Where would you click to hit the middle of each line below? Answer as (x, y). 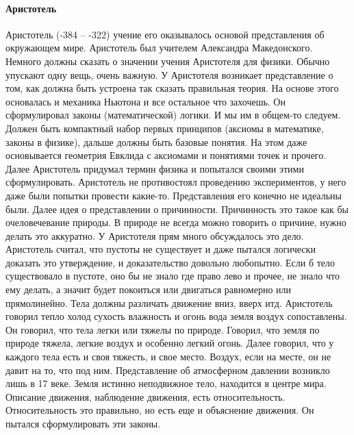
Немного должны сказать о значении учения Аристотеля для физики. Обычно (168, 61)
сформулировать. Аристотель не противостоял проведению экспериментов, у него (176, 182)
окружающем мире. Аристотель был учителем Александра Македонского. (159, 48)
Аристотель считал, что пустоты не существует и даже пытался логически (161, 249)
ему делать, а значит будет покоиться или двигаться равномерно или (149, 289)
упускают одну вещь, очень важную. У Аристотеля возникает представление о (169, 74)
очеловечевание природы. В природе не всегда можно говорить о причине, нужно (176, 222)
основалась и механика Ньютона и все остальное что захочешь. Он (146, 101)
